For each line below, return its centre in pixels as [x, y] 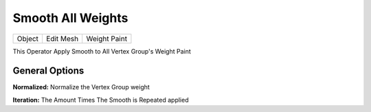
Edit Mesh [62, 38]
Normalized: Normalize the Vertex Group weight [81, 87]
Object [28, 38]
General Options [48, 71]
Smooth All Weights [70, 18]
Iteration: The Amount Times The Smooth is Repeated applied [101, 100]
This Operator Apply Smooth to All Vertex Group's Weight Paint [102, 51]
